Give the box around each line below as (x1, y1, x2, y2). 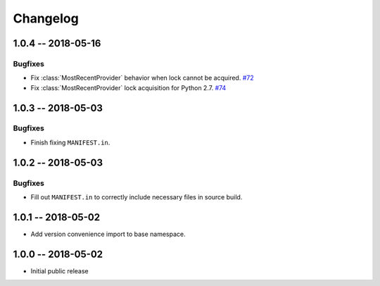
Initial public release (30, 266, 89, 275)
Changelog (13, 11, 79, 26)
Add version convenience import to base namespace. (30, 230, 186, 238)
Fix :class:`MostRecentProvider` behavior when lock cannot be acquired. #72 (30, 74, 254, 82)
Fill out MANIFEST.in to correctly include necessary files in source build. (30, 193, 243, 201)
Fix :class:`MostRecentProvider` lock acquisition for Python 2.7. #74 (30, 83, 227, 92)
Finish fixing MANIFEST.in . (30, 138, 110, 147)
